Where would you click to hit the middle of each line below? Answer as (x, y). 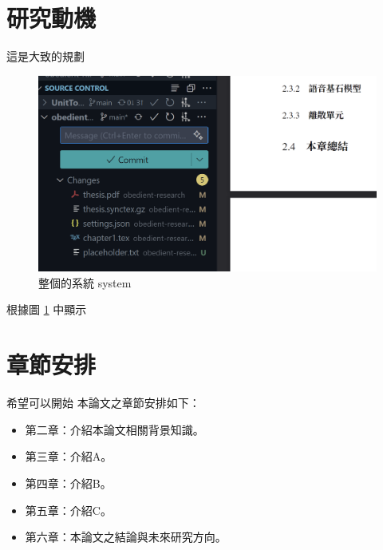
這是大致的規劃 (45, 56)
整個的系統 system (85, 282)
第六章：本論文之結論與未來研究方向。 (126, 537)
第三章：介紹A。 (69, 456)
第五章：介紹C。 (68, 510)
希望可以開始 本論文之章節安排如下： (103, 403)
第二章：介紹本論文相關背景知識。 (115, 429)
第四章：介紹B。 (68, 483)
